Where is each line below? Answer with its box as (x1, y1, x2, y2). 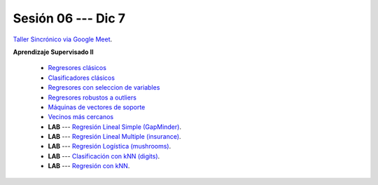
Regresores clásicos (48, 64, 106, 72)
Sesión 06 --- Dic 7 (13, 11, 126, 26)
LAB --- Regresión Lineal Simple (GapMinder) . (48, 123, 182, 131)
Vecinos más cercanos (48, 113, 114, 121)
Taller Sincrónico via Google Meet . (13, 35, 113, 43)
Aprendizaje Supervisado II (13, 48, 94, 56)
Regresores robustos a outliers (48, 93, 136, 102)
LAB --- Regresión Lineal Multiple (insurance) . (48, 132, 181, 141)
